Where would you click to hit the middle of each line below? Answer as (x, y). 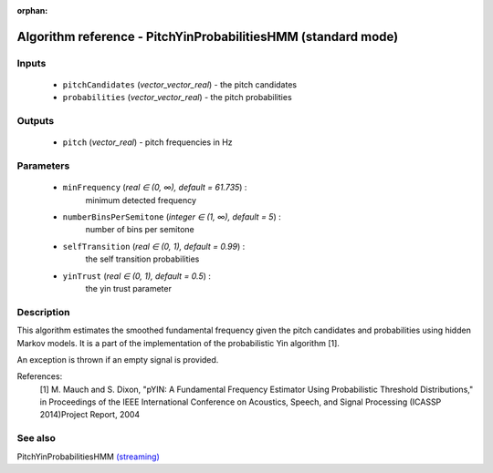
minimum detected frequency (141, 200)
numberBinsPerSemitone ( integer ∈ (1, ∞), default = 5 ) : (172, 217)
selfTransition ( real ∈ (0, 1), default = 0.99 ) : (154, 246)
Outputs (36, 121)
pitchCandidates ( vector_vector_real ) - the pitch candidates (179, 84)
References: (40, 376)
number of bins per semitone (140, 230)
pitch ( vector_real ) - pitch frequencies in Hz (147, 142)
